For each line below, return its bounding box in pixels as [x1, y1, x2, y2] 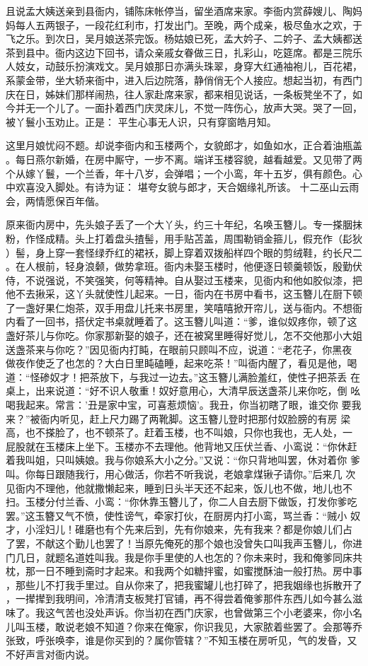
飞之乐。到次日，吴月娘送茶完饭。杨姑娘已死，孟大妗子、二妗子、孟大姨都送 [6, 31, 362, 46]
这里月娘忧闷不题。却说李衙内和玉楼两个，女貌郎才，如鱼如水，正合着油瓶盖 [6, 138, 362, 153]
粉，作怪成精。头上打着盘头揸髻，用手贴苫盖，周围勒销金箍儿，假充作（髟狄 [6, 230, 362, 245]
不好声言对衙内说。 [6, 646, 95, 661]
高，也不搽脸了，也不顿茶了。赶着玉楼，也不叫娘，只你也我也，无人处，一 [6, 425, 352, 440]
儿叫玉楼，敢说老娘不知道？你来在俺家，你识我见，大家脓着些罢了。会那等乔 [6, 619, 362, 633]
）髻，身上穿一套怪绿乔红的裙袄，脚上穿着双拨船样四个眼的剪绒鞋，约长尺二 [6, 245, 362, 259]
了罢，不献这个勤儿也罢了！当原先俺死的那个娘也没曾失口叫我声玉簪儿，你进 [6, 535, 362, 550]
